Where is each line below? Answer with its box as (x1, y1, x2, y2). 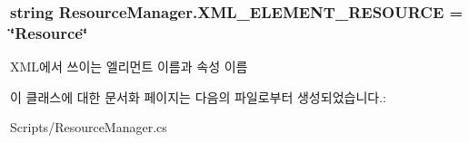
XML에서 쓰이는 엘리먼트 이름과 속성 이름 (10, 57, 248, 76)
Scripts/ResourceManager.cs (10, 118, 167, 137)
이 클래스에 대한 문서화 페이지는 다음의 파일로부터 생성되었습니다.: (10, 87, 386, 106)
